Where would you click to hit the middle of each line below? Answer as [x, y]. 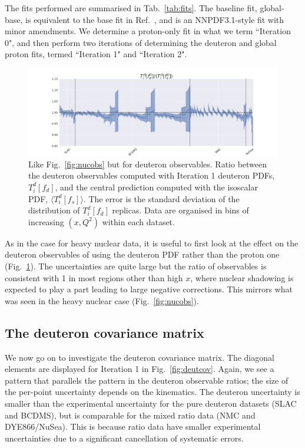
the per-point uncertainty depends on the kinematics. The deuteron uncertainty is [152, 392]
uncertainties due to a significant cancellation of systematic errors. [124, 438]
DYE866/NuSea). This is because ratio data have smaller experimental [133, 426]
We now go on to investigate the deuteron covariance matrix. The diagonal [140, 357]
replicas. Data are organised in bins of [180, 210]
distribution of [54, 210]
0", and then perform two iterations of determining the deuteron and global [141, 42]
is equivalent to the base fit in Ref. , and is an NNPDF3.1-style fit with [155, 19]
